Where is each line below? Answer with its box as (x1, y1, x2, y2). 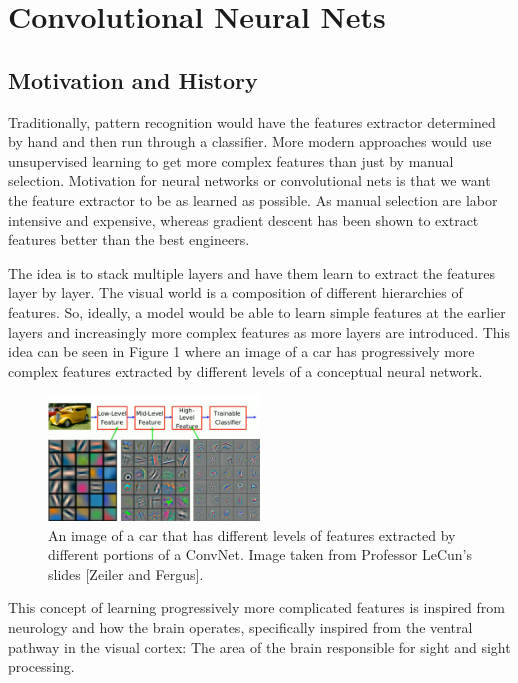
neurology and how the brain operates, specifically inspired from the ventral (8, 616, 473, 637)
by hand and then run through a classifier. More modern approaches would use (8, 131, 492, 152)
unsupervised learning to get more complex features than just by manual (8, 150, 454, 171)
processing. (8, 656, 75, 677)
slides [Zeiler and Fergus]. (48, 563, 204, 584)
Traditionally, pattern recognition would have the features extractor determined (8, 111, 496, 132)
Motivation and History (8, 64, 258, 95)
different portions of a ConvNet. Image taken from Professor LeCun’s (48, 544, 472, 565)
